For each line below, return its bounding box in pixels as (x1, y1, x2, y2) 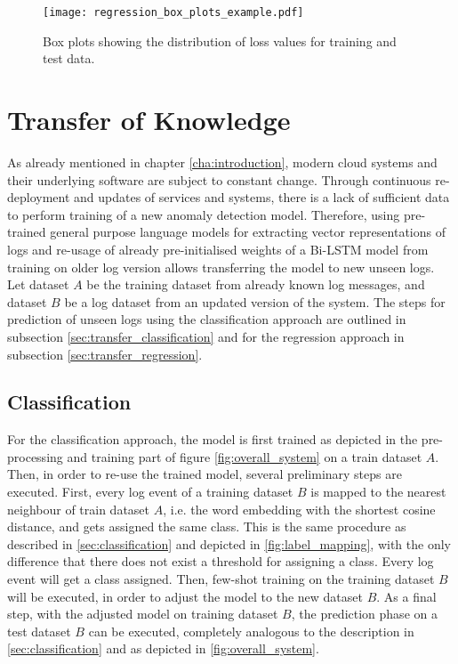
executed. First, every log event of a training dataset (7, 482, 293, 501)
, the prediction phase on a (291, 604, 438, 623)
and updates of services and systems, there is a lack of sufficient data (74, 188, 450, 206)
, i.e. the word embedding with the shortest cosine (163, 499, 436, 518)
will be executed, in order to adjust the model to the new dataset (7, 587, 363, 605)
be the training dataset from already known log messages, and (86, 275, 425, 294)
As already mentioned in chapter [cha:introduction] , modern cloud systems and (7, 152, 438, 171)
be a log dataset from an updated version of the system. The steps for (64, 292, 446, 311)
